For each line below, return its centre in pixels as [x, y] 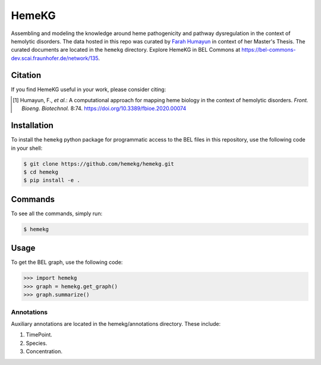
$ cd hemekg [41, 172]
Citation [26, 75]
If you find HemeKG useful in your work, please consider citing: [89, 89]
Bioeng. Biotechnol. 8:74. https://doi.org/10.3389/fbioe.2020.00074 [104, 108]
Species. [37, 343]
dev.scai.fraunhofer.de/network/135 [55, 58]
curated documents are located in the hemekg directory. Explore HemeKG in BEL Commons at [126, 50]
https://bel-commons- [269, 50]
